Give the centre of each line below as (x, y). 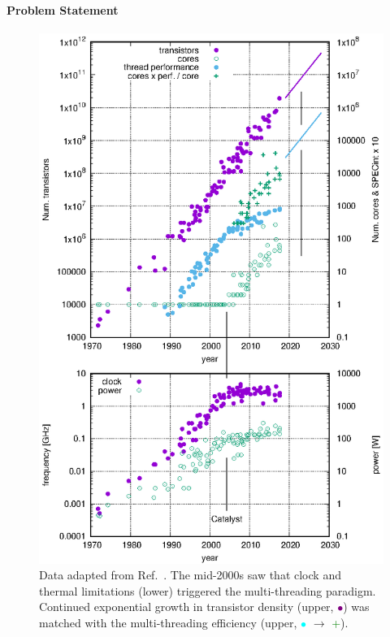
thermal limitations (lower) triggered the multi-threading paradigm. (208, 590)
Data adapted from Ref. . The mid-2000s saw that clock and (190, 575)
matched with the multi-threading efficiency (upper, (168, 623)
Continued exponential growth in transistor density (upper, (186, 607)
